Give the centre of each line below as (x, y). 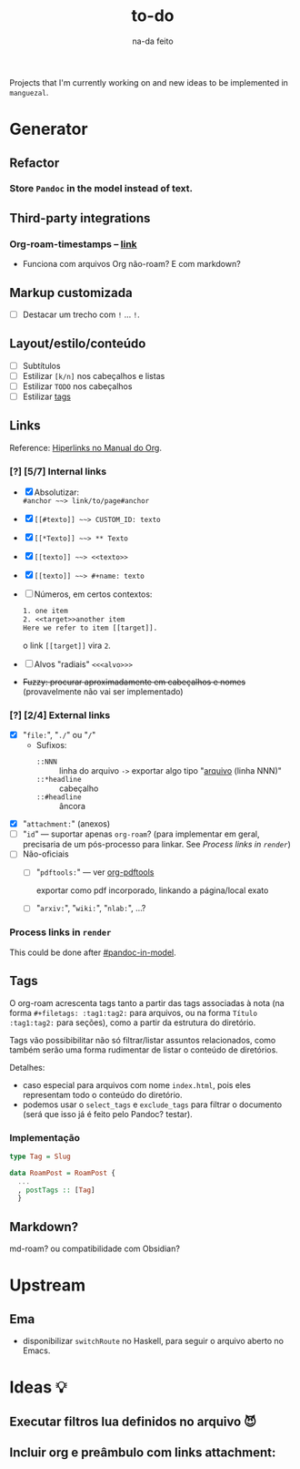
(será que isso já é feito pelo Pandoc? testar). (107, 1114)
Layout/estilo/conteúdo (78, 344)
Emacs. (36, 1351)
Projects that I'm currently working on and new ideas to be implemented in (149, 82)
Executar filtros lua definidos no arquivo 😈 (133, 1421)
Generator (49, 129)
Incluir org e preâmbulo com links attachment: (143, 1453)
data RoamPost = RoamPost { (63, 1173)
